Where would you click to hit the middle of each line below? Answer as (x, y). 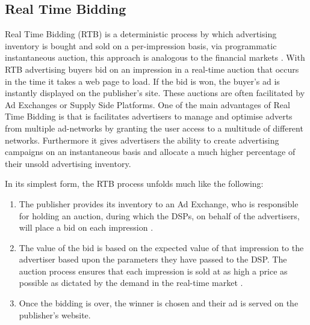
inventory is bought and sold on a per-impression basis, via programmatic (141, 45)
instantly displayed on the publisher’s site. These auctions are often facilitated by (155, 93)
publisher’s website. (55, 314)
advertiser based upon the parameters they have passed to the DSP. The (153, 259)
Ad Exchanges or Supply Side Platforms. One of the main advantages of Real (147, 104)
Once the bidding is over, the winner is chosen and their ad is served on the (159, 303)
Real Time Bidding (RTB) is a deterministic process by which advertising (141, 34)
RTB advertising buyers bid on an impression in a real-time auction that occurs (152, 69)
